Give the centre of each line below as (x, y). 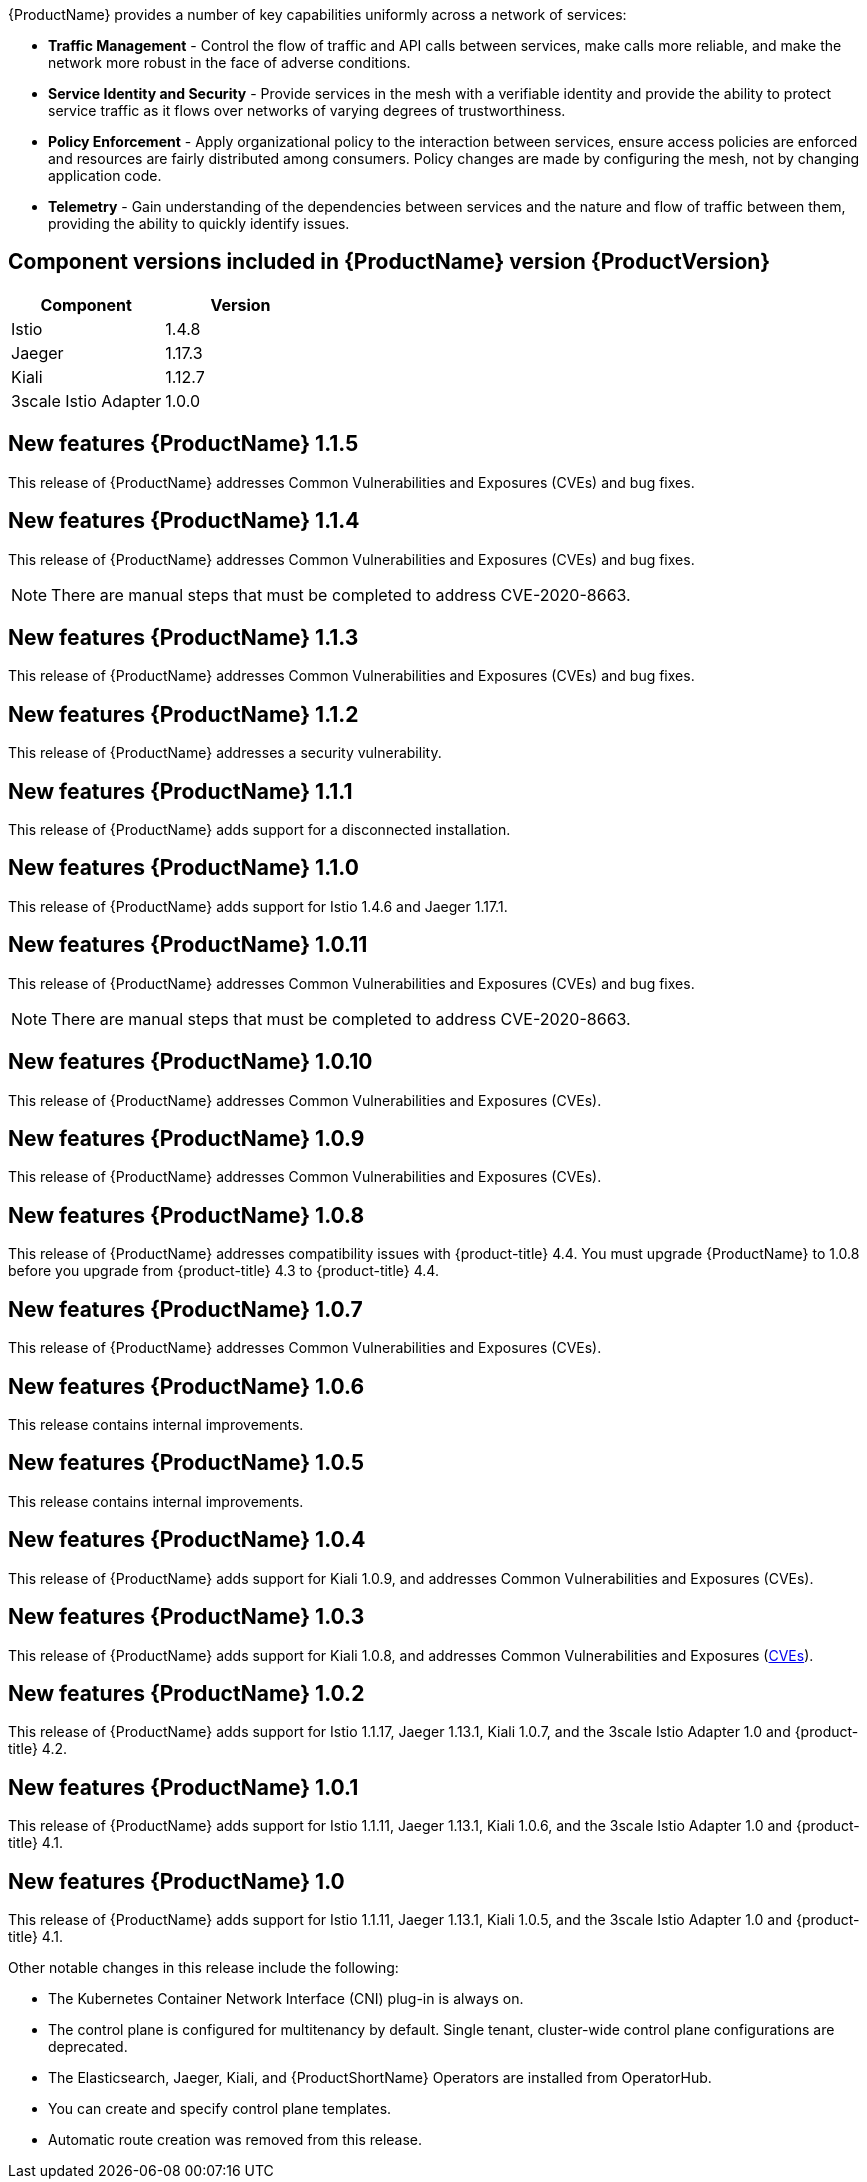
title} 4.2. (38, 1749)
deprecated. (88, 2047)
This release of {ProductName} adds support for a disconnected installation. (259, 830)
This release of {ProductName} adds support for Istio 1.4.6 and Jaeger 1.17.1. (258, 906)
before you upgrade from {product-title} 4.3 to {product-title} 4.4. (223, 1271)
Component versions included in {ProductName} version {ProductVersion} (389, 262)
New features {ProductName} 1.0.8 (186, 1215)
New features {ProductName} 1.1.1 (180, 791)
